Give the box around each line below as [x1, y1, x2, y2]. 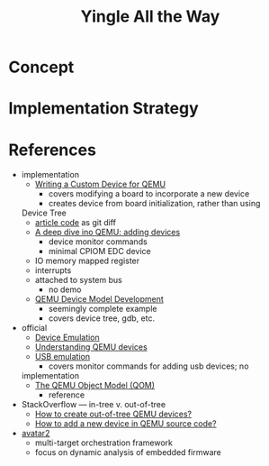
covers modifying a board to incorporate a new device [48, 188, 250, 199]
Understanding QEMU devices [34, 342, 148, 352]
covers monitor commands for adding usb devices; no [48, 361, 249, 371]
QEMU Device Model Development [34, 294, 164, 305]
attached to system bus [34, 275, 122, 286]
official [21, 323, 48, 334]
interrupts [34, 265, 72, 276]
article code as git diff [34, 217, 116, 228]
